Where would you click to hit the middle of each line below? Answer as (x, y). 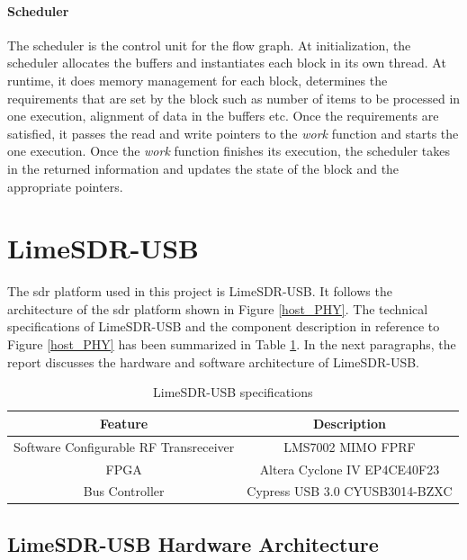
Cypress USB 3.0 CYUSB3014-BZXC (350, 491)
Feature (124, 423)
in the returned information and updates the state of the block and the (203, 168)
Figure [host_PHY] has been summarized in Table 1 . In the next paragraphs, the (232, 344)
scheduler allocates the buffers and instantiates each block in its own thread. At (227, 63)
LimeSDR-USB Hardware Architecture (193, 543)
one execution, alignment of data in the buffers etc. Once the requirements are (223, 116)
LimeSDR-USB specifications (233, 392)
